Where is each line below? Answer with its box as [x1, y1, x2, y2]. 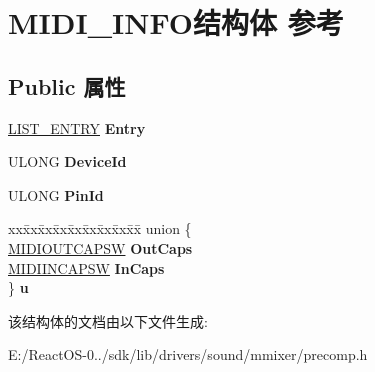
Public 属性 [8, 70, 126, 101]
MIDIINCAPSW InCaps [8, 257, 165, 278]
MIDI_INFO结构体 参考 [8, 2, 344, 43]
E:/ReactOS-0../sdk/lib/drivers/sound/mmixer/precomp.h [8, 344, 368, 365]
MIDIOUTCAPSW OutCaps [8, 237, 193, 258]
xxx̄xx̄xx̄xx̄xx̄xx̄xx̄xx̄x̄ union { [8, 218, 192, 239]
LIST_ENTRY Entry [8, 117, 146, 138]
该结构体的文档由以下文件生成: [8, 310, 208, 331]
